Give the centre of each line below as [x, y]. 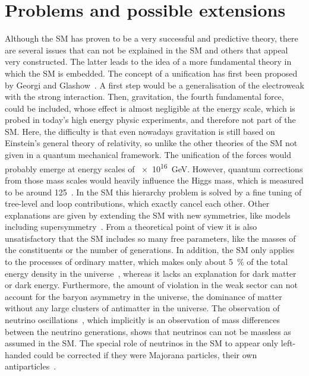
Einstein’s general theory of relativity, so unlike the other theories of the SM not [151, 143]
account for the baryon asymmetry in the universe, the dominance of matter [144, 296]
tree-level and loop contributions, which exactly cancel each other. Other [137, 203]
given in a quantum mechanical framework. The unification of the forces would [148, 155]
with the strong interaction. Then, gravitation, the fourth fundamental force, [144, 97]
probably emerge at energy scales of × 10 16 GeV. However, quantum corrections [154, 168]
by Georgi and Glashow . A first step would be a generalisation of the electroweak [154, 85]
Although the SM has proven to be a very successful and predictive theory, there [152, 38]
